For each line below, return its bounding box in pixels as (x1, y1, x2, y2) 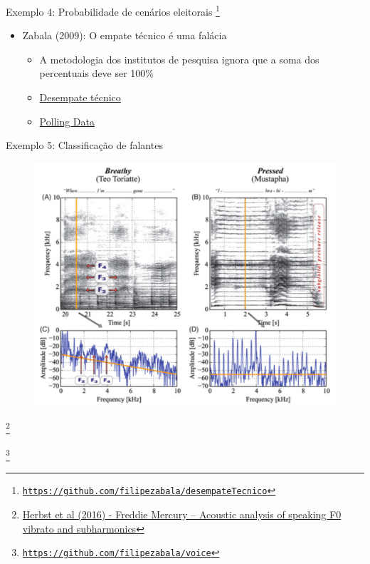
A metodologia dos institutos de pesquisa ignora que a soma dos (39, 51, 319, 66)
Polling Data (39, 113, 95, 128)
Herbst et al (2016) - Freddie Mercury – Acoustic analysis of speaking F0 (22, 506, 342, 521)
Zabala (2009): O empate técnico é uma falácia (22, 28, 227, 43)
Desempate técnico (39, 90, 121, 105)
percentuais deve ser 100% (39, 66, 154, 81)
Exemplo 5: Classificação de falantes (6, 138, 163, 153)
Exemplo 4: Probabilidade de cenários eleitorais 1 (6, 2, 220, 19)
